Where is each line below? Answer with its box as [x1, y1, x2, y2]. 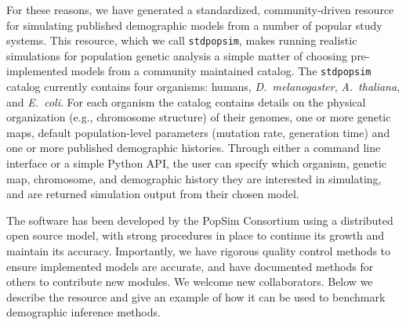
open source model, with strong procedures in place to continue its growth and [6, 227, 384, 244]
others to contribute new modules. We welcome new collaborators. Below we [6, 273, 373, 290]
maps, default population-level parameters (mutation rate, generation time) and [6, 124, 390, 140]
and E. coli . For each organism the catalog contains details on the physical [6, 93, 366, 110]
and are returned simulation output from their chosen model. [6, 186, 299, 202]
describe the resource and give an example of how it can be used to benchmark [6, 288, 386, 305]
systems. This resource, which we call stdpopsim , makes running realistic [6, 32, 357, 49]
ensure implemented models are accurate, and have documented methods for [6, 258, 374, 274]
